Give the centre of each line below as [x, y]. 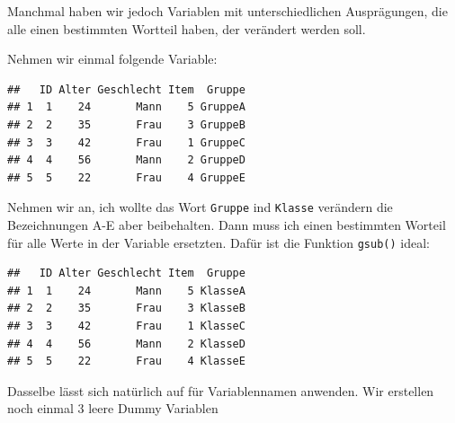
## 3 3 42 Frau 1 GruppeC [126, 142]
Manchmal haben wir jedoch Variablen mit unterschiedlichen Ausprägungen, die [227, 11]
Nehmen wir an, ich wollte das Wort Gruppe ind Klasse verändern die [200, 207]
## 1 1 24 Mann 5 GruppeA [126, 107]
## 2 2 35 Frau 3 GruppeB [126, 124]
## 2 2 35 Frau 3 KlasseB [126, 308]
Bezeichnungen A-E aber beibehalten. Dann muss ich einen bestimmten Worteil [227, 225]
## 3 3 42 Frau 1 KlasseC [126, 326]
